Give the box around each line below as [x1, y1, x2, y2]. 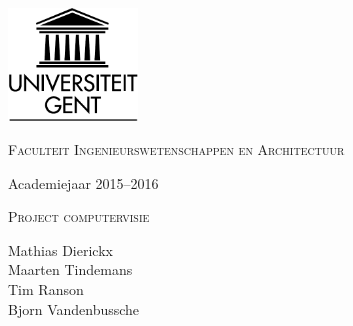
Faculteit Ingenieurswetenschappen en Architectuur [8, 138, 345, 159]
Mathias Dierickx [8, 239, 113, 260]
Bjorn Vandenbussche [8, 298, 140, 319]
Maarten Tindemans [8, 259, 133, 280]
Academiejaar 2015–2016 [8, 172, 159, 193]
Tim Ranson [8, 278, 84, 299]
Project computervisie [8, 206, 150, 227]
